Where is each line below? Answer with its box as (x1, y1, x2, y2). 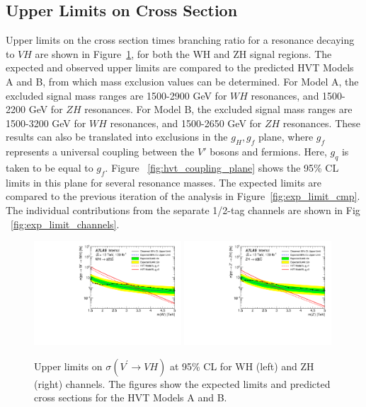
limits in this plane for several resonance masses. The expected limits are (6, 175, 321, 189)
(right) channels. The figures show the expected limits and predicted (34, 376, 331, 391)
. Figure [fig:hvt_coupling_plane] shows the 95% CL (105, 160, 339, 175)
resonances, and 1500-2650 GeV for (110, 115, 262, 130)
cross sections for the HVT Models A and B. (34, 390, 227, 405)
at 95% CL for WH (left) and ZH (169, 358, 314, 373)
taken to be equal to (6, 160, 93, 175)
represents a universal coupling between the (6, 144, 195, 159)
